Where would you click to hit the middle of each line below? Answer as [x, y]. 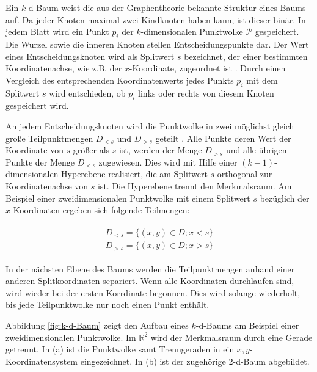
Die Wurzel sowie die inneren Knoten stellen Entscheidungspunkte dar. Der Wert [157, 44]
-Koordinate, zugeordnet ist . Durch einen [207, 68]
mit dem [262, 80]
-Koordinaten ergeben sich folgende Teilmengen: [100, 210]
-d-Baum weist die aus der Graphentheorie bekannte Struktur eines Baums [166, 7]
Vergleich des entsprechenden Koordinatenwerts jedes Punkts [120, 80]
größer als [91, 150]
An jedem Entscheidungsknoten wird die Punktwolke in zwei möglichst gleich [150, 126]
